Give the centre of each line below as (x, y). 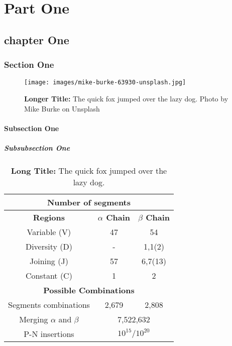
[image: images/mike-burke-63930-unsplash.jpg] (105, 83)
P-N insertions (49, 333)
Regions (49, 217)
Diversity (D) (49, 246)
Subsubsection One (37, 148)
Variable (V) (49, 232)
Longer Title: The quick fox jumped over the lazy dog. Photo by (126, 99)
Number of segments (89, 202)
